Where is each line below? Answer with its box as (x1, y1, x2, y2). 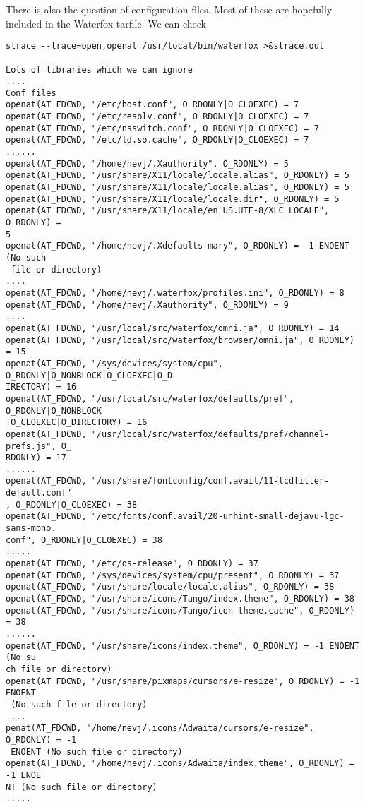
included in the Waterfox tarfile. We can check (6, 16, 206, 30)
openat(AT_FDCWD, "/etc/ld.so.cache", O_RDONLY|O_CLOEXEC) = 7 (6, 135, 309, 145)
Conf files (6, 88, 56, 98)
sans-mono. (6, 523, 56, 534)
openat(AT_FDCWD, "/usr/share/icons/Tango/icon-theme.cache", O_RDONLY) (6, 605, 354, 616)
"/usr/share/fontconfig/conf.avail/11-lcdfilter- (91, 476, 330, 486)
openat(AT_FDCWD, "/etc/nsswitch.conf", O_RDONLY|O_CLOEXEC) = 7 (6, 123, 319, 133)
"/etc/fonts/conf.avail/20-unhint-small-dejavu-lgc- (91, 511, 345, 522)
